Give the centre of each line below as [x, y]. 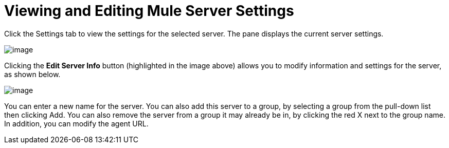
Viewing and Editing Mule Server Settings [149, 11]
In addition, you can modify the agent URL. [76, 123]
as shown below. [32, 74]
